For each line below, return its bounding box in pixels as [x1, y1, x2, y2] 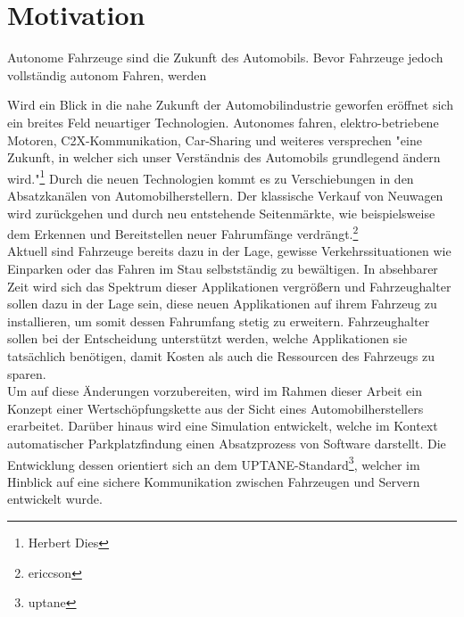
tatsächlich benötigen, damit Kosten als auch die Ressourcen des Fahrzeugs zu [7, 346, 435, 365]
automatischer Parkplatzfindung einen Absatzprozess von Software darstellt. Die [7, 433, 446, 452]
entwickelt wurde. [7, 489, 103, 508]
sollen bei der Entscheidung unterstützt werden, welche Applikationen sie [7, 329, 408, 348]
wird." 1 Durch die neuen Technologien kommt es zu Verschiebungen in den [7, 166, 414, 187]
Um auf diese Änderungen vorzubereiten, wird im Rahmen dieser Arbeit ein [7, 382, 422, 400]
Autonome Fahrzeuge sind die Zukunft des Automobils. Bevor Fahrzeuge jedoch [7, 48, 443, 67]
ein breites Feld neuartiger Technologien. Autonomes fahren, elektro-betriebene [7, 112, 439, 131]
